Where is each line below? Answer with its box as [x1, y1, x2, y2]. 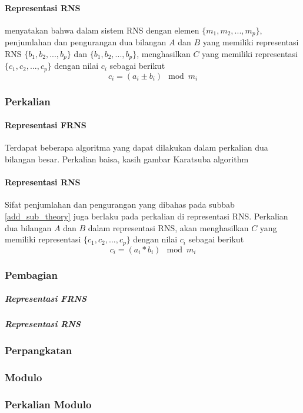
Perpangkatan [5, 342, 72, 357]
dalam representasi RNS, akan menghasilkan [88, 221, 249, 234]
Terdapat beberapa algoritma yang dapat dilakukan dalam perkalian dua [5, 141, 268, 154]
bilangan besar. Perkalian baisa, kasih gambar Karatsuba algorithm [5, 152, 249, 165]
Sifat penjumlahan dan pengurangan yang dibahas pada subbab [5, 198, 235, 211]
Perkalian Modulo [5, 397, 92, 411]
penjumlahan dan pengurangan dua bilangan [5, 36, 167, 48]
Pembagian [5, 267, 58, 282]
